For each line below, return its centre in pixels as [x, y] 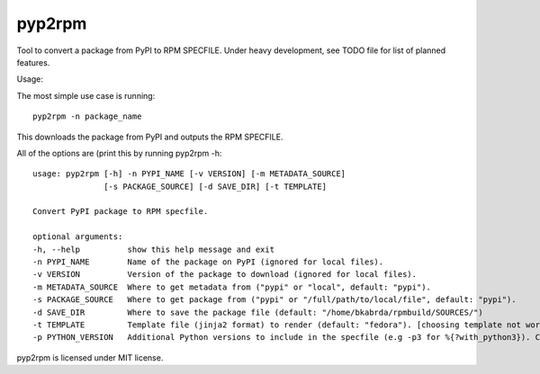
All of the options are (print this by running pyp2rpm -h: [119, 153]
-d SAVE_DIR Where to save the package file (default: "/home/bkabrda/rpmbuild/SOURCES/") [258, 312]
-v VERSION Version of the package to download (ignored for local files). [225, 275]
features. [33, 62]
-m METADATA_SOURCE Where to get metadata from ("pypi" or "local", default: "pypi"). [232, 287]
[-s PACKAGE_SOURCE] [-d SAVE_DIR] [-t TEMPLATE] [216, 186]
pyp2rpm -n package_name [87, 116]
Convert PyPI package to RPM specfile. [121, 212]
